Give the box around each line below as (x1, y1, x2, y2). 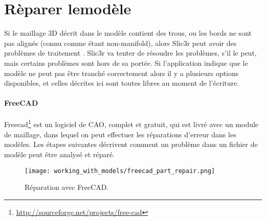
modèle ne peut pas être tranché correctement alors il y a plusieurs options (4, 67, 239, 78)
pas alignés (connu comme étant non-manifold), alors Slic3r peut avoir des (4, 37, 237, 48)
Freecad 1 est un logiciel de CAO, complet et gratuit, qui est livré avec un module (4, 117, 259, 130)
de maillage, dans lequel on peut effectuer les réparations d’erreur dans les (4, 129, 236, 139)
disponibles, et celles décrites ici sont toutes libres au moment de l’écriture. (4, 78, 239, 88)
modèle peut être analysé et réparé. (4, 149, 115, 159)
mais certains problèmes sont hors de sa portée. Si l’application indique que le (4, 57, 248, 68)
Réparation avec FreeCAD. (25, 182, 109, 192)
